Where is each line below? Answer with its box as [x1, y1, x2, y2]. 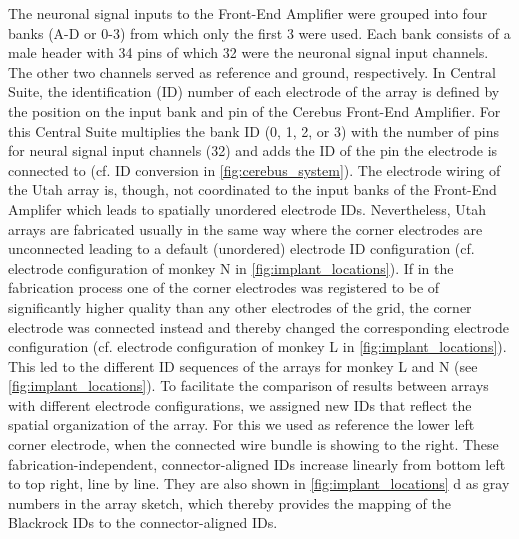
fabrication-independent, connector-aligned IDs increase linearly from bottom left [8, 453, 506, 474]
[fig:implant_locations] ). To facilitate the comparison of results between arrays [8, 375, 489, 396]
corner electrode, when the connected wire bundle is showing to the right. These [8, 434, 499, 455]
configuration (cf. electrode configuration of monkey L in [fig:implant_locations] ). [8, 336, 507, 357]
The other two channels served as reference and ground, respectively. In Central [8, 61, 496, 82]
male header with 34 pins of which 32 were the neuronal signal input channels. [8, 42, 489, 63]
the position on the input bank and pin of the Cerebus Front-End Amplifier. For [8, 100, 501, 121]
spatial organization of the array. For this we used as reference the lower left [8, 414, 475, 435]
